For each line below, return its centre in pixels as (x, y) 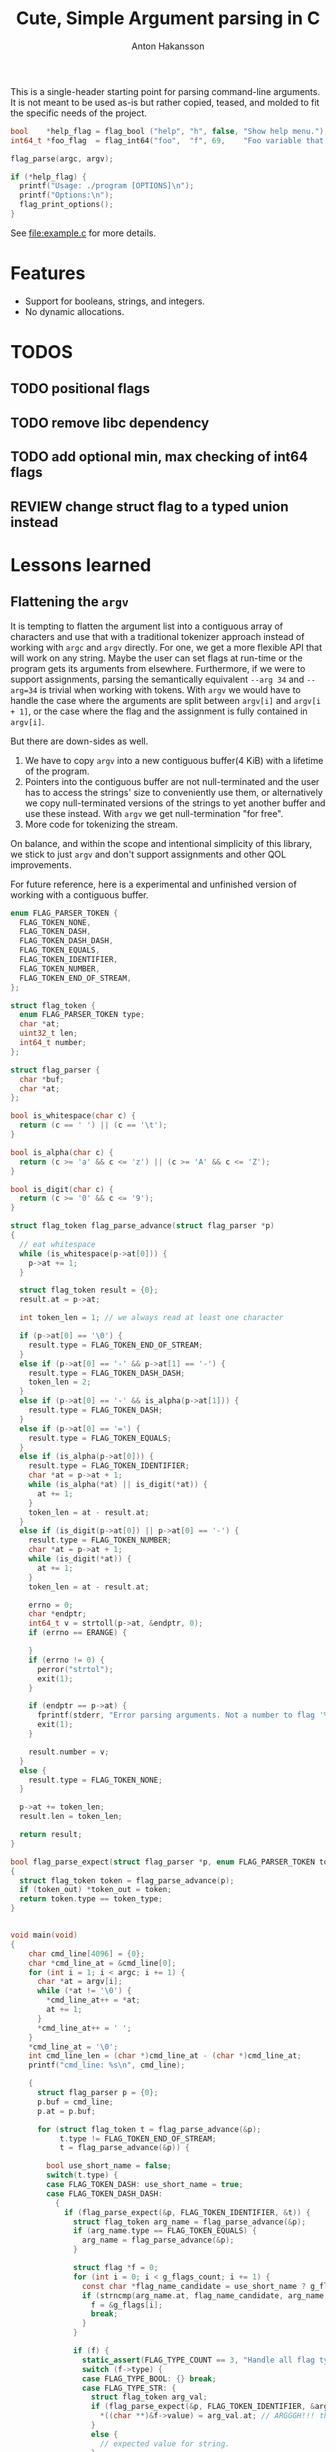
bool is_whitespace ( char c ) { (73, 1116)
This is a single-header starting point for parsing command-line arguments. (165, 91)
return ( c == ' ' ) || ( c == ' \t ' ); (93, 1125)
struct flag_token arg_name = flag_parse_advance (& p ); (190, 2222)
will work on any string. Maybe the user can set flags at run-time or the (156, 658)
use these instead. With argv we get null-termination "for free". (154, 813)
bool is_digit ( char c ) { (62, 1189)
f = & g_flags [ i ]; (126, 2305)
